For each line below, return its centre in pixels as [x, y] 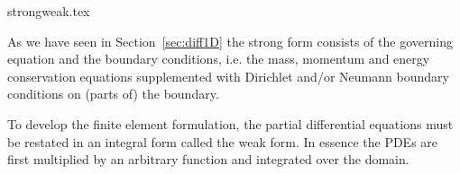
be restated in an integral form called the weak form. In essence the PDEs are [223, 141]
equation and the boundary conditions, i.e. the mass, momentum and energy [219, 59]
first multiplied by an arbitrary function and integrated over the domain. [208, 159]
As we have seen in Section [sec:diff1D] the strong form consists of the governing [230, 41]
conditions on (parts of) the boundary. [113, 94]
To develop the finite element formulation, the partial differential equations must [230, 123]
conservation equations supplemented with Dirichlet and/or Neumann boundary [228, 76]
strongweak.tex [49, 11]
